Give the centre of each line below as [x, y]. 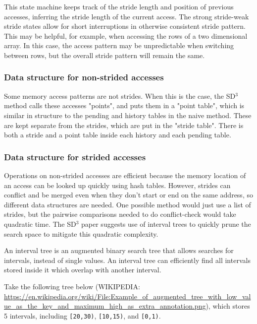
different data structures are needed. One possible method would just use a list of [128, 204]
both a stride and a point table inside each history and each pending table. [118, 135]
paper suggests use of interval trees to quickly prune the [166, 224]
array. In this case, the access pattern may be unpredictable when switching [119, 45]
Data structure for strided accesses [75, 157]
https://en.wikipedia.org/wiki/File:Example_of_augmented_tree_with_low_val [128, 296]
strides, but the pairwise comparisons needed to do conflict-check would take [120, 214]
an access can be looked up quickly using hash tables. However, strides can [117, 185]
